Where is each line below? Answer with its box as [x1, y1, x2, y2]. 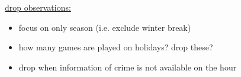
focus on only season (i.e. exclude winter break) [18, 21, 191, 33]
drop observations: [5, 1, 71, 13]
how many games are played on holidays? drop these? [18, 41, 213, 53]
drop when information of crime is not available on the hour [18, 60, 237, 73]
